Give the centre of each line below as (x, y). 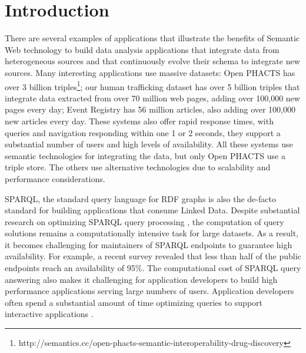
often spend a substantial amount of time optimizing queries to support (134, 302)
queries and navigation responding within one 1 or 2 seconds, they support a (143, 132)
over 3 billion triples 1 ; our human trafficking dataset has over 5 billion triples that (152, 85)
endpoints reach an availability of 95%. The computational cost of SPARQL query (153, 268)
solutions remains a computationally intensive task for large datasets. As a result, (152, 233)
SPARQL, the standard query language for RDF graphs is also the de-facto (140, 198)
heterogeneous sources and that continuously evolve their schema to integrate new (152, 61)
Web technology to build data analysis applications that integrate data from (142, 49)
